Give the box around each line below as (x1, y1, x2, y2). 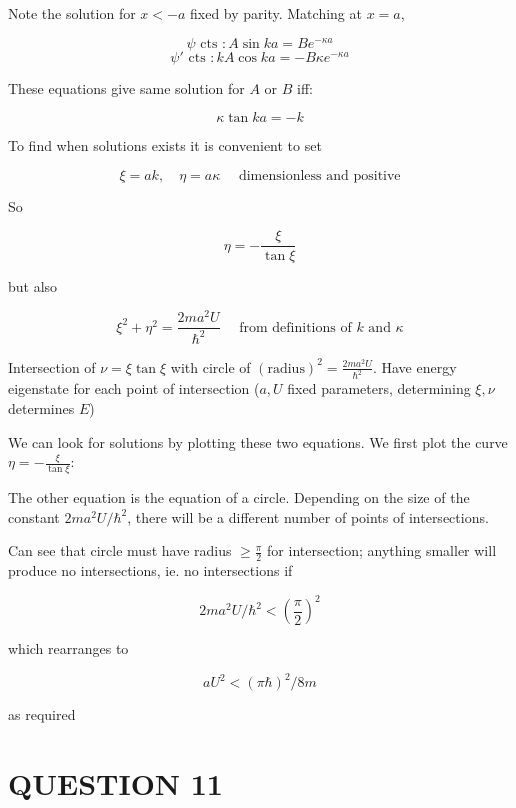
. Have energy (372, 356, 457, 377)
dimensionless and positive (238, 168, 401, 183)
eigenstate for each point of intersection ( (8, 378, 260, 399)
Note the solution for (8, 3, 136, 23)
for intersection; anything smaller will (267, 540, 497, 561)
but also (8, 275, 58, 296)
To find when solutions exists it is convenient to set (8, 135, 322, 156)
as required (8, 704, 76, 725)
